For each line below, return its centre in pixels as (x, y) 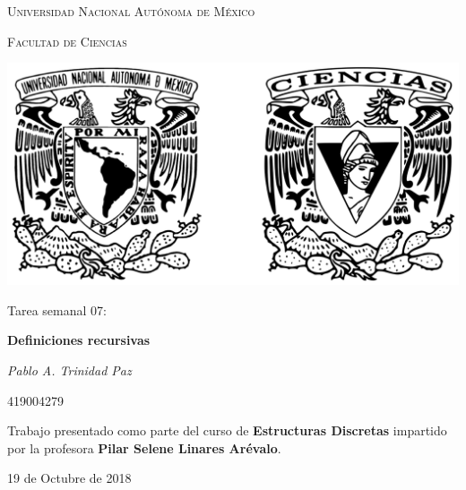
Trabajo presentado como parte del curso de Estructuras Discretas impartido (227, 430)
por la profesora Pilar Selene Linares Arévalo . (144, 447)
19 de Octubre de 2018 (69, 478)
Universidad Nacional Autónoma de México (131, 11)
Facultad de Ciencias (67, 41)
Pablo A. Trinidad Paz (69, 370)
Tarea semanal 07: (57, 309)
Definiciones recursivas (79, 340)
